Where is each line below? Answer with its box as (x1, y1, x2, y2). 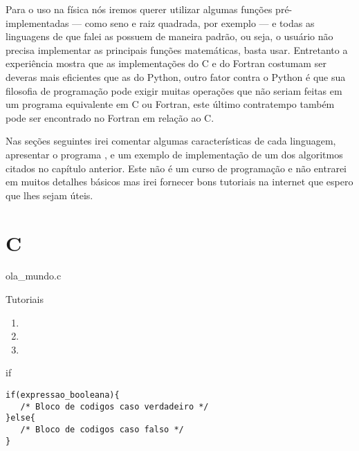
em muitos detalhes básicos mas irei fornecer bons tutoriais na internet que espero (6, 174, 353, 189)
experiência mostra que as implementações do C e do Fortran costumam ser (6, 56, 326, 71)
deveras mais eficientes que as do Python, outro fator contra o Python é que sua (6, 69, 346, 84)
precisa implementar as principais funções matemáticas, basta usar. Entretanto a (6, 42, 348, 57)
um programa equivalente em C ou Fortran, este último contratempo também (6, 97, 335, 111)
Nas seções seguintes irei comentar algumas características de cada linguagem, (6, 134, 336, 148)
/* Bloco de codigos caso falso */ (20, 424, 184, 434)
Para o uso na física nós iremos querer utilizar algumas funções (6, 2, 273, 16)
